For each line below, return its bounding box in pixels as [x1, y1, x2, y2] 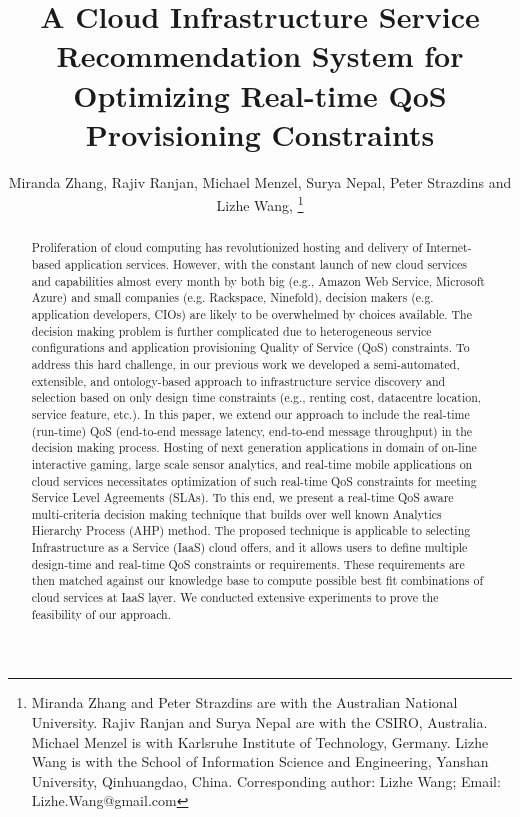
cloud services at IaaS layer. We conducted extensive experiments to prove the [31, 589, 439, 606]
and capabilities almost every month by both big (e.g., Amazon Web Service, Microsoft [31, 272, 485, 289]
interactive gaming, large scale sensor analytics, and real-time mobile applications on [31, 455, 473, 472]
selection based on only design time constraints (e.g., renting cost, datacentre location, [31, 389, 482, 406]
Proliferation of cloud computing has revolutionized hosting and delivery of [31, 239, 423, 256]
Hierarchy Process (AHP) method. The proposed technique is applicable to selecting [31, 522, 471, 539]
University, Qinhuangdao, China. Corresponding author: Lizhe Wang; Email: [31, 770, 501, 791]
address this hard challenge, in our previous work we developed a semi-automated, [31, 355, 460, 372]
